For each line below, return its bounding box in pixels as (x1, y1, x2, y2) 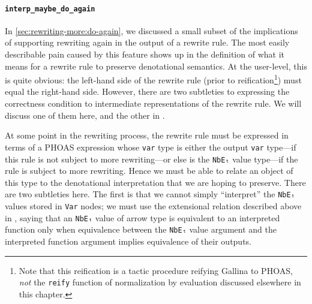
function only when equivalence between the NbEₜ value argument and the (5, 223, 277, 236)
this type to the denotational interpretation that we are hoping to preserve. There (5, 176, 306, 188)
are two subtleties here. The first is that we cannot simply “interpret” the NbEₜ (5, 188, 295, 200)
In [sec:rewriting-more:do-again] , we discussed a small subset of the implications (5, 24, 298, 37)
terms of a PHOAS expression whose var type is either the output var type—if (5, 140, 296, 153)
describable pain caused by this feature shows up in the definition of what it (5, 48, 284, 61)
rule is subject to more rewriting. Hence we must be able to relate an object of (5, 164, 293, 177)
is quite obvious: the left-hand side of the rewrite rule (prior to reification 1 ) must (5, 72, 302, 86)
